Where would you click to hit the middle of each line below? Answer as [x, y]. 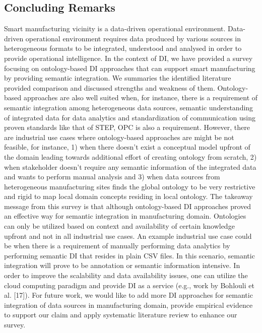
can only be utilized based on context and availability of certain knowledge [119, 226]
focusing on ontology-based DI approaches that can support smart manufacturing [130, 68]
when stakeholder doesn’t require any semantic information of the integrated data [130, 166]
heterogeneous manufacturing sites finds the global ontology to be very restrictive [130, 186]
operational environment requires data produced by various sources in [133, 38]
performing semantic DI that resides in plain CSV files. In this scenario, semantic [129, 255]
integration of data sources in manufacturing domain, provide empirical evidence [128, 305]
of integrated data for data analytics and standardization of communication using [130, 117]
